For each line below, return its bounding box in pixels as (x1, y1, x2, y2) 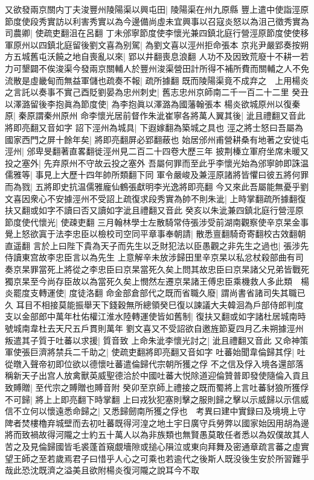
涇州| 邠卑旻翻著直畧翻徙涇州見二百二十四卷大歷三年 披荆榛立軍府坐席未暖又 (5, 145, 309, 157)
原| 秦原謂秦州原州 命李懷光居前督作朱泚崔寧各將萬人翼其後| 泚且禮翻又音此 (5, 109, 306, 122)
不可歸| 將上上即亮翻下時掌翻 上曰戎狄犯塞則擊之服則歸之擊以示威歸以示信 (5, 393, 301, 405)
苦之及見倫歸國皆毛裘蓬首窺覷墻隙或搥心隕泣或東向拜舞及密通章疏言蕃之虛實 (5, 440, 309, 452)
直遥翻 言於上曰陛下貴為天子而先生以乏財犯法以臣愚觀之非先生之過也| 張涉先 (5, 239, 309, 251)
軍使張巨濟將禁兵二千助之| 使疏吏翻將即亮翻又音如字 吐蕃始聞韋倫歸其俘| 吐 (5, 346, 306, 358)
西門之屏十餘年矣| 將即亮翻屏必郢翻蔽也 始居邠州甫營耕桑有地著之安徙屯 (21, 133, 309, 145)
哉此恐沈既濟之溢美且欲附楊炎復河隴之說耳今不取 (5, 464, 199, 476)
